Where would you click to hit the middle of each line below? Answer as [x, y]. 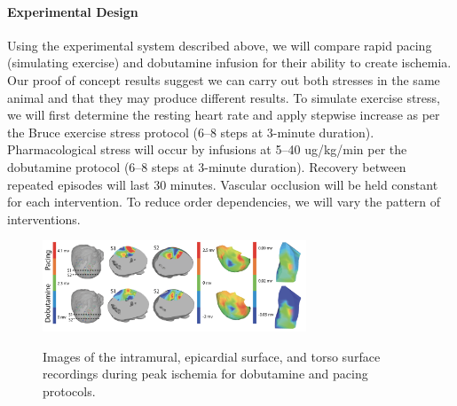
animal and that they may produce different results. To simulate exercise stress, [224, 97]
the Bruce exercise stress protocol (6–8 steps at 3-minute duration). [191, 132]
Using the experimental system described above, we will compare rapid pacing [220, 45]
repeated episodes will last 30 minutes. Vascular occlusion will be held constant [223, 184]
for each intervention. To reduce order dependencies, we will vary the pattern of [224, 202]
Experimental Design [73, 11]
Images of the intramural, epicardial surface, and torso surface [212, 356]
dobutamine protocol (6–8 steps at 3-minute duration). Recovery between [207, 166]
